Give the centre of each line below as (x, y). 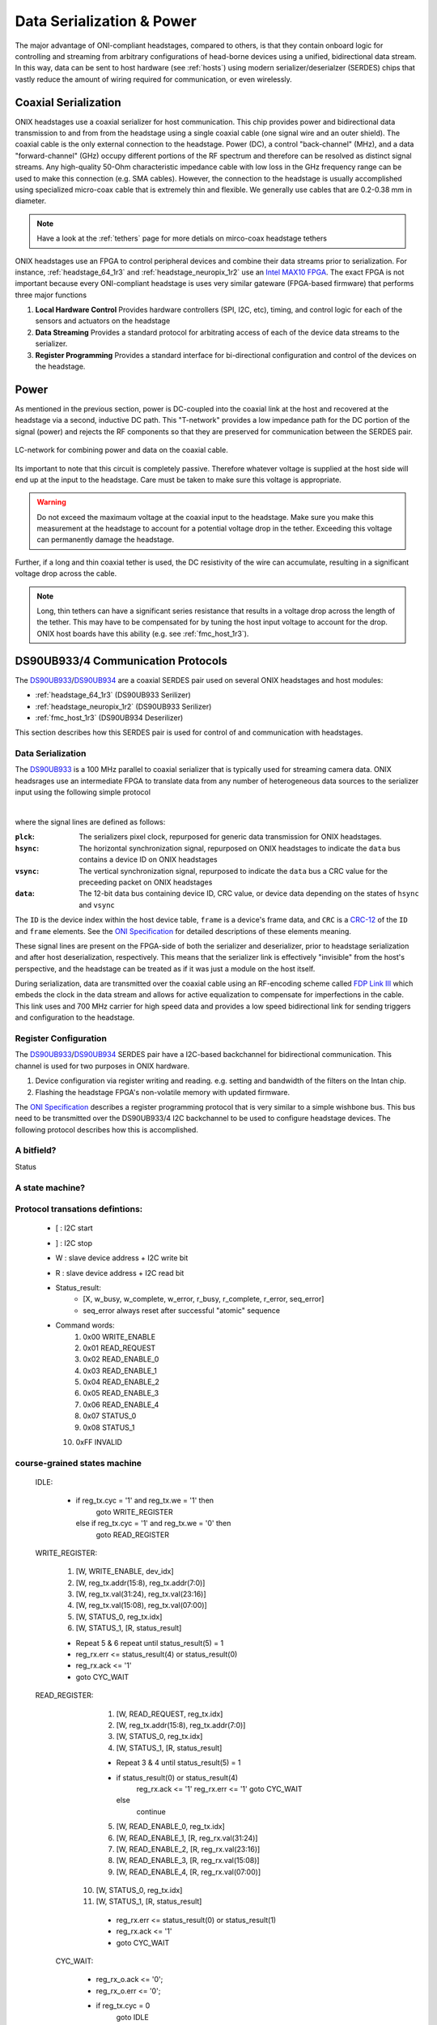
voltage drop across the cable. (66, 573)
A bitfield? (36, 1150)
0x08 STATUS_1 (109, 1427)
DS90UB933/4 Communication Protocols (121, 661)
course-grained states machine (78, 1463)
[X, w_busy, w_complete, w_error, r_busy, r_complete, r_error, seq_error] (204, 1299)
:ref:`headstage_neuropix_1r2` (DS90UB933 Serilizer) (123, 706)
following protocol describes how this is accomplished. (106, 1129)
